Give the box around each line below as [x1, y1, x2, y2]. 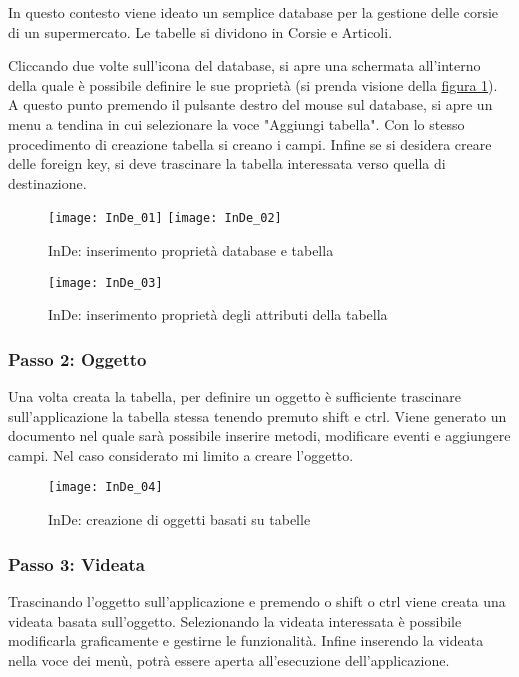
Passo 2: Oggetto [8, 346, 147, 371]
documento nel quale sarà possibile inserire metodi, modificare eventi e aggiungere [8, 425, 511, 446]
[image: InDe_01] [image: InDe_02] [48, 211, 282, 226]
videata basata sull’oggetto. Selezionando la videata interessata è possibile [8, 610, 462, 631]
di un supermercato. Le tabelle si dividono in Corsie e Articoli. [8, 21, 393, 42]
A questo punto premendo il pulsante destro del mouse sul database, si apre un [8, 94, 493, 115]
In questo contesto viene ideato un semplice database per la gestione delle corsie [8, 2, 499, 22]
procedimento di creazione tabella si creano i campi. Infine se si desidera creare [8, 133, 492, 154]
